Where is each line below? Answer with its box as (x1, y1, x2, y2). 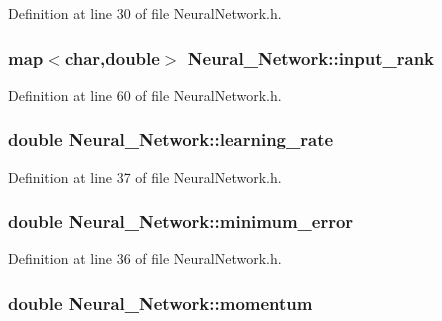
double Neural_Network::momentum (8, 290, 313, 315)
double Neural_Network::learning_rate (8, 127, 334, 152)
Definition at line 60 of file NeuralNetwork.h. (8, 84, 282, 105)
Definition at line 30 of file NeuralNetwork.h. (8, 3, 282, 23)
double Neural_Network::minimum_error (8, 209, 354, 234)
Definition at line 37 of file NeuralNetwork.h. (8, 166, 282, 187)
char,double (64, 45, 160, 70)
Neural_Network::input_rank (187, 45, 435, 70)
